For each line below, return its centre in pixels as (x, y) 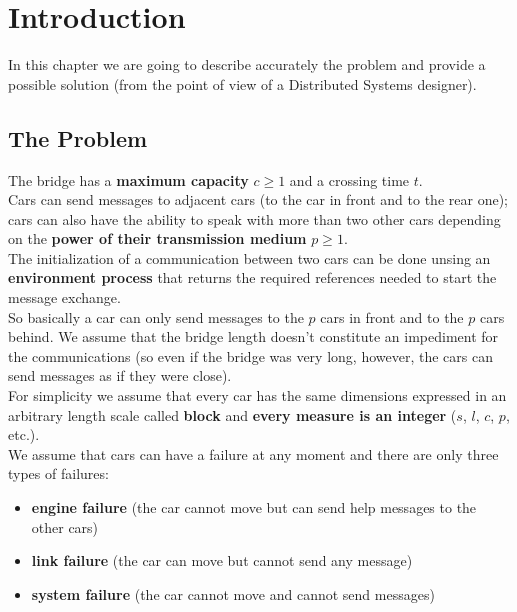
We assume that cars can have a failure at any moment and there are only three (253, 453)
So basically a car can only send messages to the (156, 316)
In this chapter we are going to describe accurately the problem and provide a (247, 64)
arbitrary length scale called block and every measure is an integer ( (232, 414)
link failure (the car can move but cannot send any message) (222, 560)
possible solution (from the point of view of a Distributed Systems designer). (242, 83)
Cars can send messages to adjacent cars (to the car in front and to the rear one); (258, 199)
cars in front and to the (392, 316)
